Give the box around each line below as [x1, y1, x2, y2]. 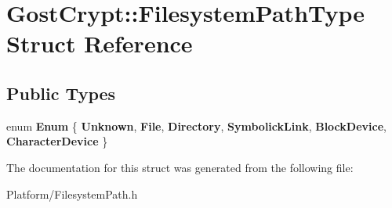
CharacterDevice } [6, 133, 108, 149]
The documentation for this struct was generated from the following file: [6, 159, 354, 175]
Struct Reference [6, 27, 193, 59]
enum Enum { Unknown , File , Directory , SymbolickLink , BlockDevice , [6, 117, 387, 134]
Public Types [6, 81, 116, 105]
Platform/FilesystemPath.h [6, 185, 138, 202]
